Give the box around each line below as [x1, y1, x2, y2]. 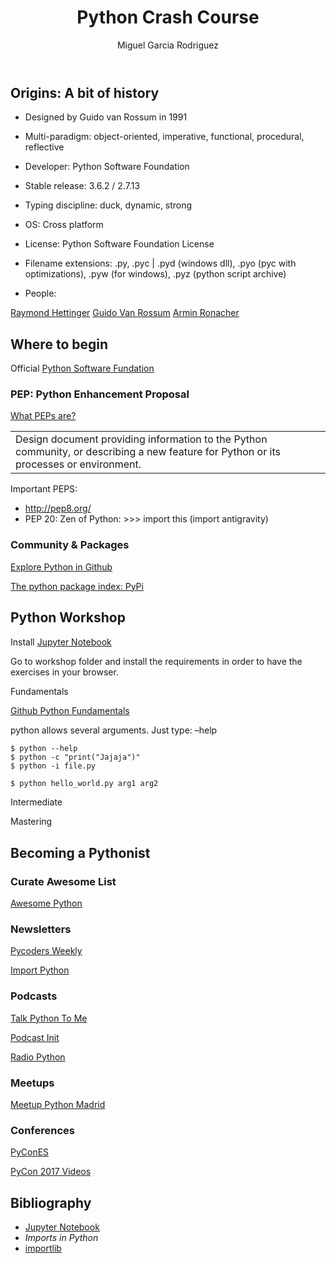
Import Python [10, 964, 70, 976]
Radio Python [10, 1051, 66, 1063]
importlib [24, 1242, 62, 1255]
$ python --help [10, 743, 78, 753]
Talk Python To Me [10, 1012, 88, 1024]
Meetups [10, 1076, 55, 1090]
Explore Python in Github [10, 561, 113, 573]
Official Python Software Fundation [10, 362, 155, 375]
